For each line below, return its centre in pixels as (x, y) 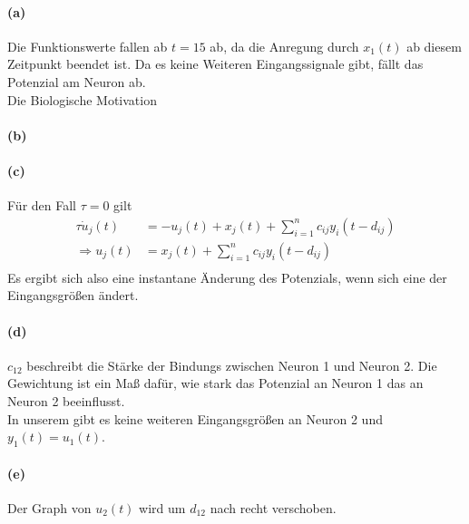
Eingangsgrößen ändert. (73, 295)
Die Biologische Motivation (82, 99)
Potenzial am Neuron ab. (77, 81)
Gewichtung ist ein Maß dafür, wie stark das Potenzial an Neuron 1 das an (215, 383)
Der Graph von (49, 507)
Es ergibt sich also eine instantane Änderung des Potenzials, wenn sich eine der (227, 277)
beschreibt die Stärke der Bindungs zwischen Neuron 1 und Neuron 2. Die (232, 365)
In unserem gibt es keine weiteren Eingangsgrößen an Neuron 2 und (195, 418)
